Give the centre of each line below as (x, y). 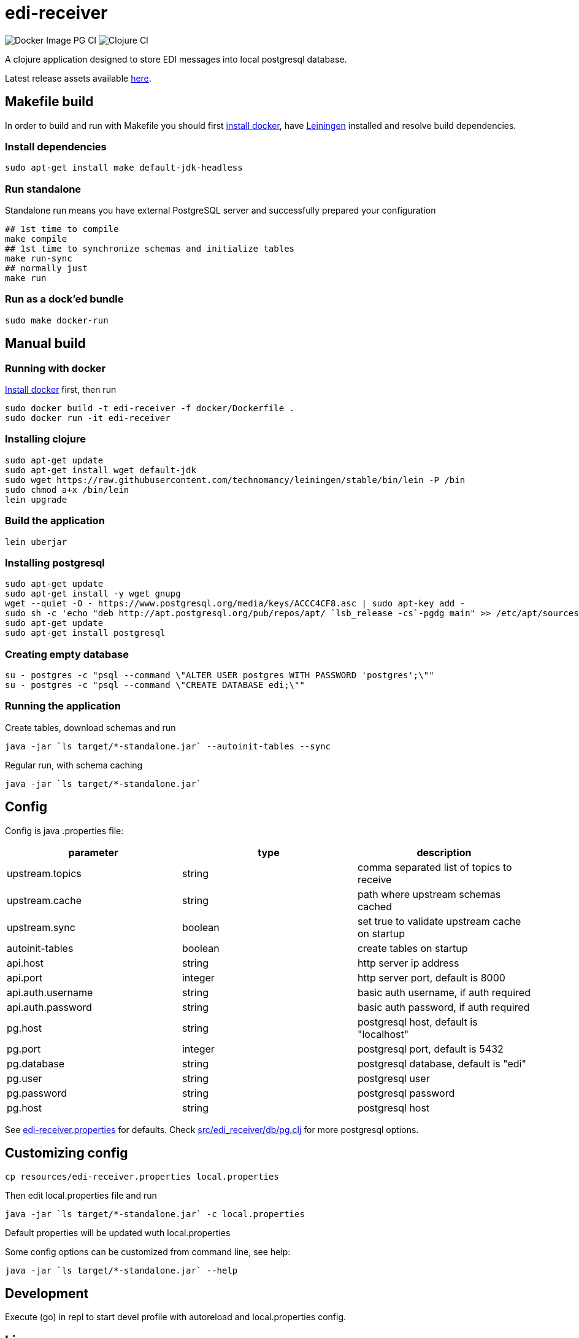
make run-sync (39, 259)
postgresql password (406, 1093)
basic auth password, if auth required (443, 1007)
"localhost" (383, 1034)
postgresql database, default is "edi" (442, 1063)
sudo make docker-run (57, 320)
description (444, 852)
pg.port (24, 1049)
